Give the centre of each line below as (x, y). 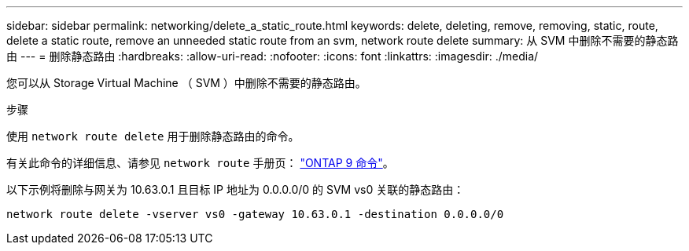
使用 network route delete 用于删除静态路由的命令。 (153, 136)
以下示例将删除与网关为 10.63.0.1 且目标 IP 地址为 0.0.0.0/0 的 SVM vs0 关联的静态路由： (236, 189)
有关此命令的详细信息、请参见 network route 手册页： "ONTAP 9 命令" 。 (200, 163)
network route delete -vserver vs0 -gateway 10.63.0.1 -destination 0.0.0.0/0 (255, 214)
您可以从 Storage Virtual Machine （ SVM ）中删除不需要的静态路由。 (186, 83)
